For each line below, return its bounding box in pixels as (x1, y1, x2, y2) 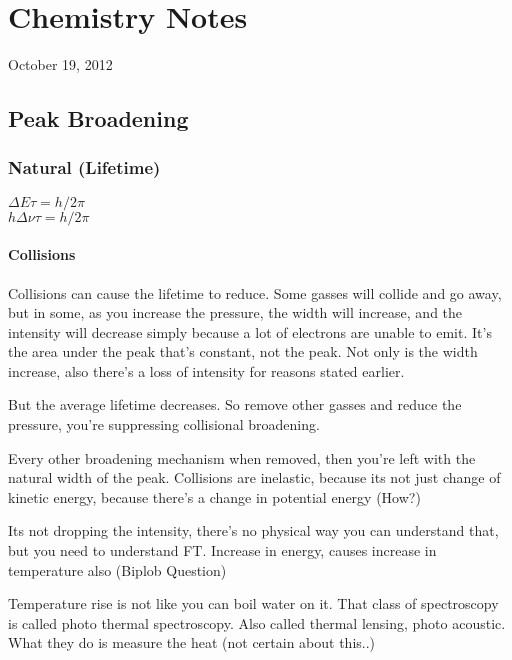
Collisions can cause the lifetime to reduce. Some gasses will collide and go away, (8, 282, 502, 303)
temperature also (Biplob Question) (8, 559, 227, 580)
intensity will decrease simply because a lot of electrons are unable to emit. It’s (8, 321, 492, 342)
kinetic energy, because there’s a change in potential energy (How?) (8, 486, 421, 507)
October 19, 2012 (8, 54, 113, 75)
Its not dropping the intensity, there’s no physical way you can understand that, (8, 520, 499, 541)
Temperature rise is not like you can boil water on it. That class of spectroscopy (8, 593, 499, 614)
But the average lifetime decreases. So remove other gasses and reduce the (8, 394, 462, 415)
